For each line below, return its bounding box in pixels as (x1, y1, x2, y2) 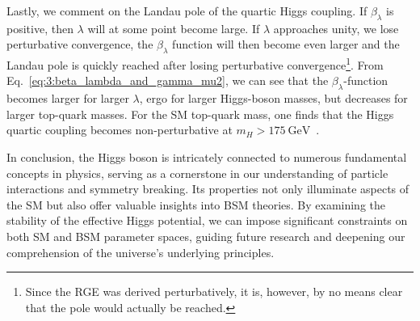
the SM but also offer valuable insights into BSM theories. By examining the (6, 196, 386, 213)
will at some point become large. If (87, 19, 260, 36)
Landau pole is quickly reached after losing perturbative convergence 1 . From (6, 54, 384, 73)
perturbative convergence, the (6, 36, 153, 53)
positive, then (6, 19, 73, 36)
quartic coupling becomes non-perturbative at (6, 121, 233, 138)
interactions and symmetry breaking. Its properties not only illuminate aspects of (6, 180, 409, 197)
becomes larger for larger (6, 90, 129, 107)
